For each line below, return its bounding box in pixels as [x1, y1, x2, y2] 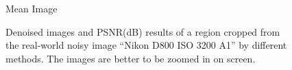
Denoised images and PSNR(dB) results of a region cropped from [5, 24, 280, 38]
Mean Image [5, 1, 58, 15]
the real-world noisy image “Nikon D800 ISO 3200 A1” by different [5, 38, 287, 52]
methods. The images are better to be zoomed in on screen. [5, 51, 256, 65]
